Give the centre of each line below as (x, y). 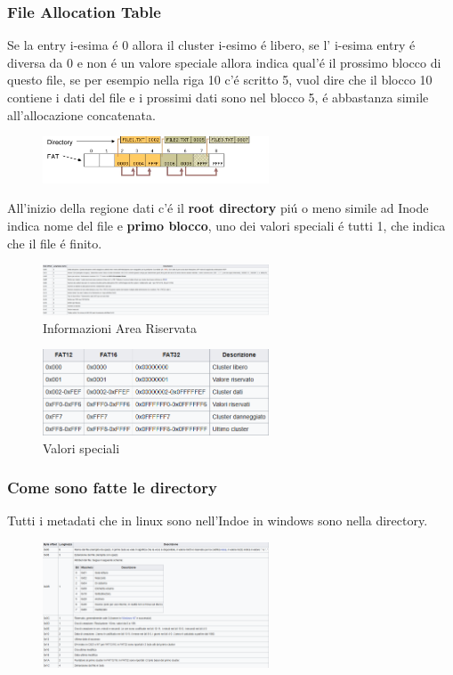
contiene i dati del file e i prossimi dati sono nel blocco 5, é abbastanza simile (218, 97)
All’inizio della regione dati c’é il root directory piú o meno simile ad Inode (218, 208)
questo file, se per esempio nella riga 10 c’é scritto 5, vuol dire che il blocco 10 (220, 80)
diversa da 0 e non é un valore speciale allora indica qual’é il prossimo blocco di (224, 62)
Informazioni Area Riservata (120, 327)
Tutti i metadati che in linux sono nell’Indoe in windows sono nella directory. (218, 520)
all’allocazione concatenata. (81, 114)
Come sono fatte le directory (112, 488)
